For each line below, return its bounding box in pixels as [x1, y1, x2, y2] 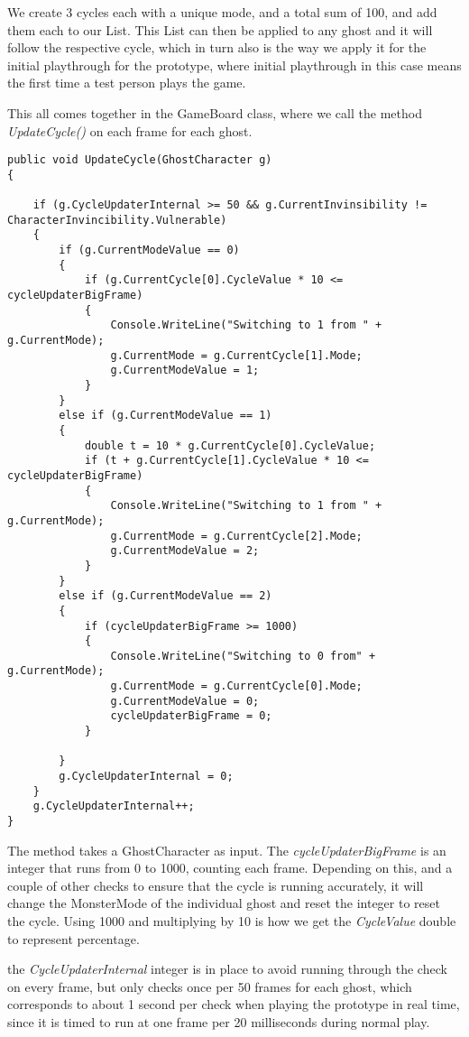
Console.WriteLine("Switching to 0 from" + [110, 649, 376, 662]
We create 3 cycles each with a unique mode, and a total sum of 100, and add [7, 3, 437, 21]
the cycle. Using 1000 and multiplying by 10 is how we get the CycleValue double [7, 912, 456, 931]
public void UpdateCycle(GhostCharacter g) [7, 153, 272, 167]
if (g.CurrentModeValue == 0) [59, 244, 240, 257]
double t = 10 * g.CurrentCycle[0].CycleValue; [84, 439, 376, 452]
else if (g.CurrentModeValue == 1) [59, 409, 272, 422]
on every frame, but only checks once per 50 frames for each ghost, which [7, 977, 412, 995]
